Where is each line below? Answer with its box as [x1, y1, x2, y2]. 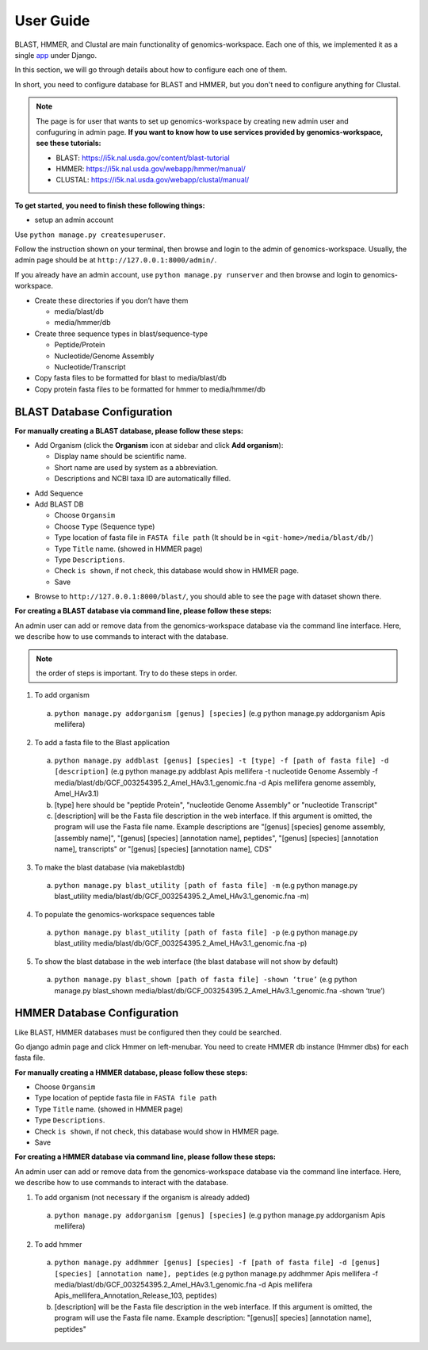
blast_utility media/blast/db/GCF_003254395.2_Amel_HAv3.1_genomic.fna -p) [54, 939, 308, 948]
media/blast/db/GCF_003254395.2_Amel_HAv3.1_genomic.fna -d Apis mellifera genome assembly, [54, 778, 376, 787]
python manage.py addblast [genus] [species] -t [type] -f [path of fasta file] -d [54, 755, 389, 765]
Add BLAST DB [34, 499, 84, 509]
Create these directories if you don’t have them [34, 296, 189, 305]
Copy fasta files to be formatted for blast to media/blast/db [34, 373, 227, 383]
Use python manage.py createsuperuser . [14, 230, 166, 239]
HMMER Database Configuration [14, 1007, 179, 1020]
